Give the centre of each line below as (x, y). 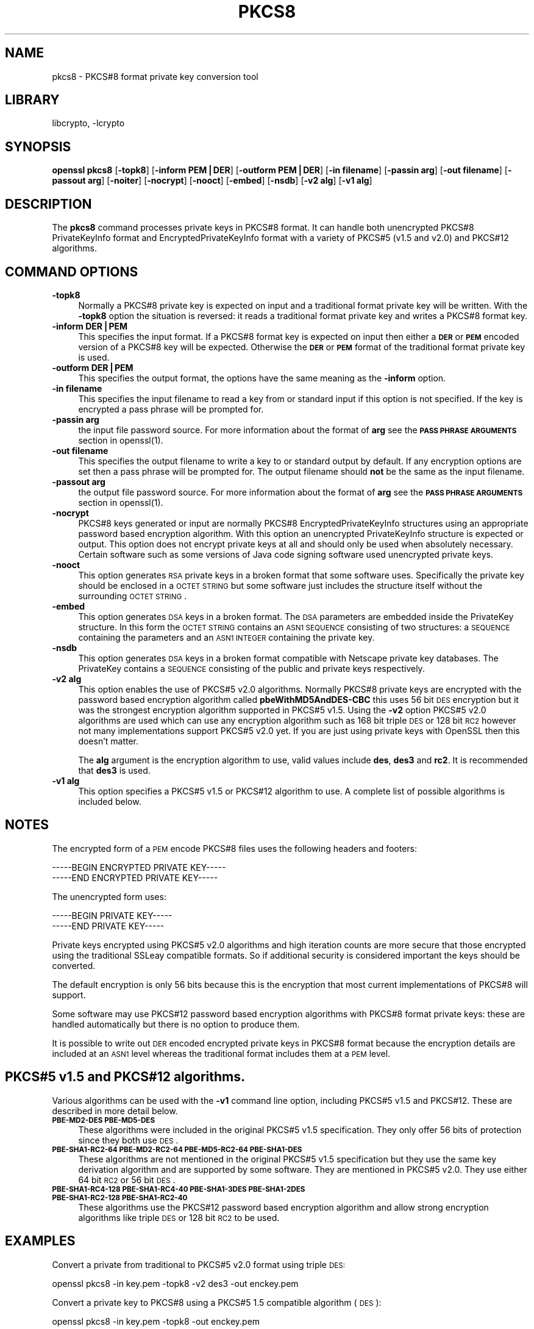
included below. (110, 801)
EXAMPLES (40, 1241)
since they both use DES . (128, 1140)
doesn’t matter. (109, 741)
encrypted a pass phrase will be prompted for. (171, 409)
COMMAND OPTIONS (72, 272)
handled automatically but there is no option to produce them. (176, 1024)
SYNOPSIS (38, 146)
